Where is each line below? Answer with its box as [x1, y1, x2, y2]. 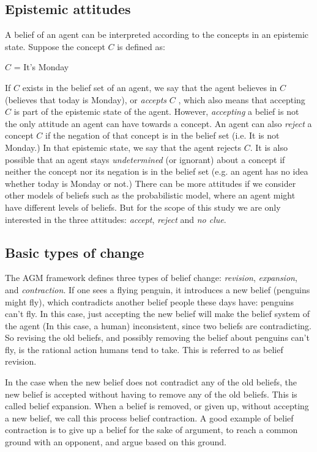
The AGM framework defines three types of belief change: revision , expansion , [5, 271, 297, 284]
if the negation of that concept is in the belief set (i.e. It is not [45, 129, 280, 142]
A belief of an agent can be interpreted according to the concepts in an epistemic [5, 28, 309, 41]
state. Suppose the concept [5, 40, 105, 53]
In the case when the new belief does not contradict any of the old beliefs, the [5, 376, 297, 388]
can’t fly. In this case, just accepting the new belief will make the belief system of [5, 307, 310, 320]
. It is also [250, 140, 288, 153]
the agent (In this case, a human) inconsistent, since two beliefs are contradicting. [5, 319, 312, 332]
